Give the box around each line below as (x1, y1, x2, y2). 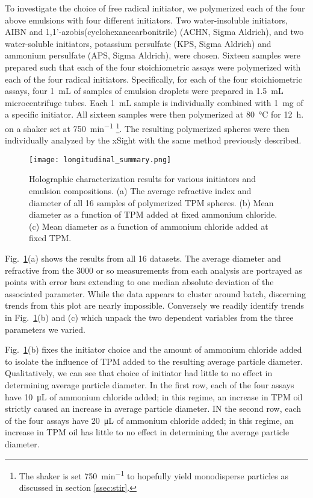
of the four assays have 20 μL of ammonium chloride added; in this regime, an (5, 414, 294, 426)
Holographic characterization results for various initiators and (29, 172, 256, 185)
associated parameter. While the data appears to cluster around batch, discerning (5, 287, 306, 300)
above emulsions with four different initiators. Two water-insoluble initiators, (5, 13, 288, 26)
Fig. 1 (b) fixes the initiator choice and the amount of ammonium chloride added (5, 343, 302, 356)
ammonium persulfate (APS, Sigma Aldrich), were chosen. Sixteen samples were (5, 49, 301, 61)
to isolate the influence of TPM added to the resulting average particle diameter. (5, 355, 303, 367)
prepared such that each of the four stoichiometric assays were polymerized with (5, 60, 301, 73)
